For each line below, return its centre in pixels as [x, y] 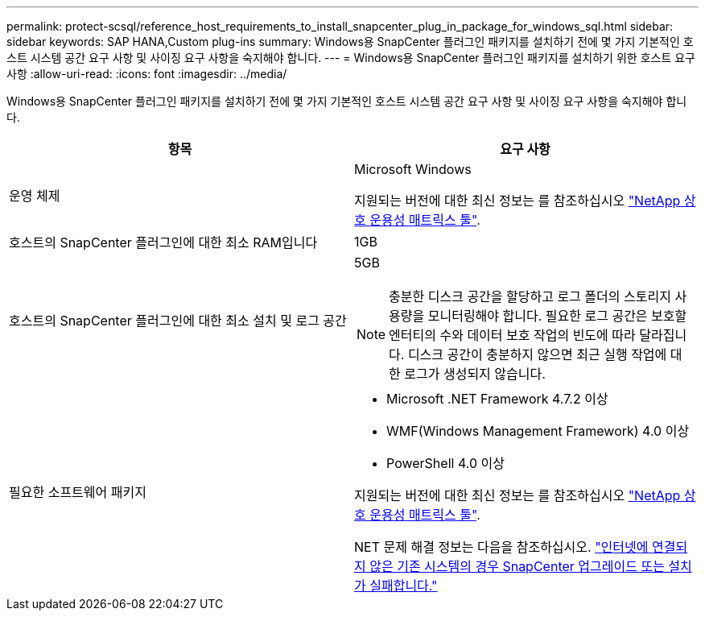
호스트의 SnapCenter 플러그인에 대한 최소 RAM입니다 [163, 242]
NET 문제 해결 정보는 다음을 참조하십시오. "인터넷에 [501, 547]
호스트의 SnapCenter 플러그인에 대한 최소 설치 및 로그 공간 [178, 321]
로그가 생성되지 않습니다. [475, 374]
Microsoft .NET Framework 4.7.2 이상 [497, 399]
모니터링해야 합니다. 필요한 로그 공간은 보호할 [557, 316]
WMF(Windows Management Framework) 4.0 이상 [538, 431]
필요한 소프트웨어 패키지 [78, 492]
